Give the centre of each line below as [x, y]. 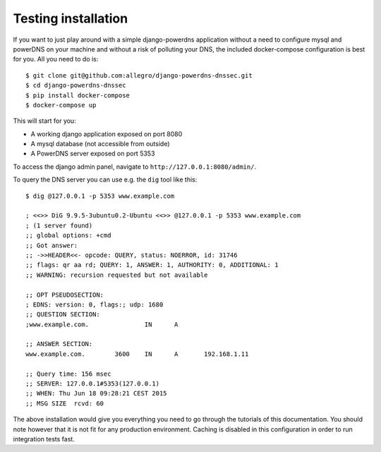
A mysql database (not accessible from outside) [100, 144]
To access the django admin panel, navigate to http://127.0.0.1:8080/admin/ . [135, 167]
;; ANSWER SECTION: [59, 344]
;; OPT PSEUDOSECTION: [65, 295]
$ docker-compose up [61, 105]
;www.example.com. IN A [102, 324]
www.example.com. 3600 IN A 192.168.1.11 [137, 354]
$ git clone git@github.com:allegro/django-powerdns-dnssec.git [139, 75]
